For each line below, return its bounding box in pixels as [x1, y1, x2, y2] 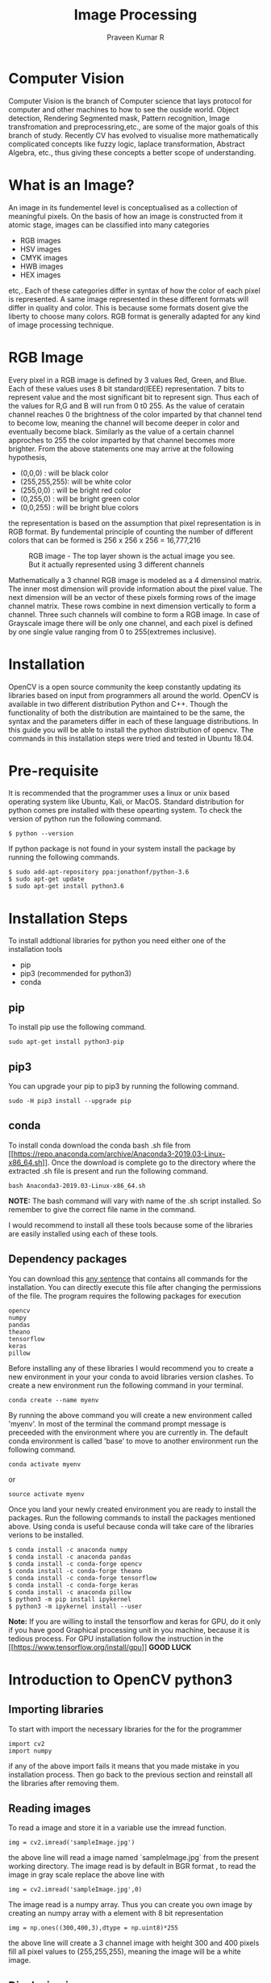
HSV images [19, 244, 62, 254]
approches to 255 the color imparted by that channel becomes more [8, 435, 236, 445]
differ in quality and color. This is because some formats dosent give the [8, 302, 248, 312]
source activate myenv [8, 1490, 85, 1498]
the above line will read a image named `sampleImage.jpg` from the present [8, 1853, 260, 1862]
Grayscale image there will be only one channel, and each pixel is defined [8, 618, 253, 628]
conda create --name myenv [8, 1396, 99, 1404]
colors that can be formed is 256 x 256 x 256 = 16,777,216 [8, 535, 202, 545]
